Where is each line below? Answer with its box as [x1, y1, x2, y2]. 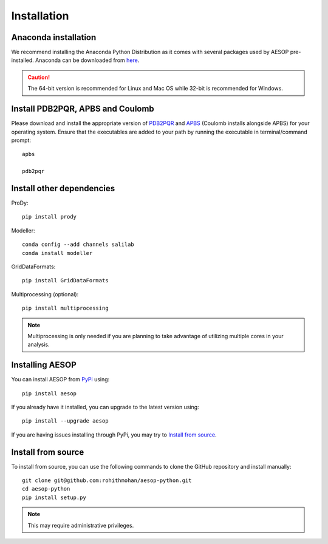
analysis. [27, 341, 50, 348]
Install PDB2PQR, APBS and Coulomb [11, 104, 154, 114]
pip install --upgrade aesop [22, 418, 109, 424]
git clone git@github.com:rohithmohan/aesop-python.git [22, 477, 192, 484]
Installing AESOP [11, 360, 77, 370]
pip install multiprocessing [22, 305, 109, 312]
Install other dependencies [11, 183, 115, 194]
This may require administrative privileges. [27, 522, 134, 529]
